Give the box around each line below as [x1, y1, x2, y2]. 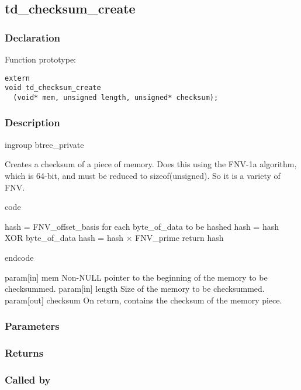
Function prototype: [5, 53, 76, 65]
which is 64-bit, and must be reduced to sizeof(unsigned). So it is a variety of [5, 169, 281, 181]
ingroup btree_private [5, 138, 84, 150]
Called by [5, 372, 51, 386]
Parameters [5, 319, 60, 333]
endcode [5, 251, 34, 263]
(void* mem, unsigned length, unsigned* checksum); [13, 93, 219, 102]
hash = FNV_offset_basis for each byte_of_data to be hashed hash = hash [5, 220, 279, 232]
